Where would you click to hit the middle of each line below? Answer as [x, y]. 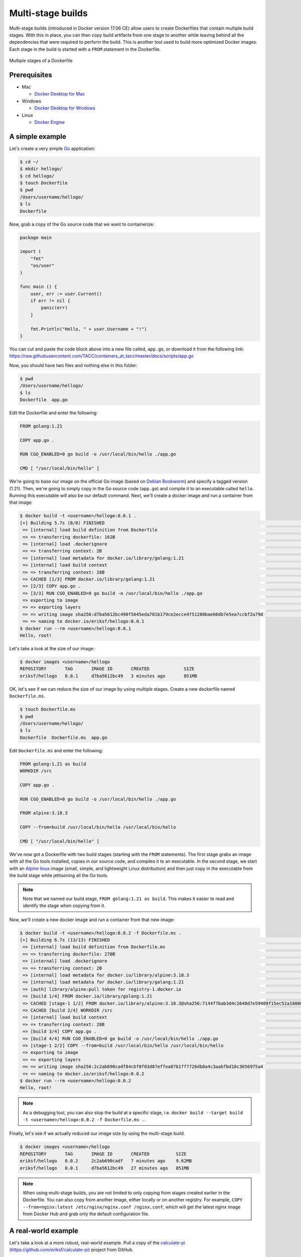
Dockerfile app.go [44, 399]
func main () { [38, 287]
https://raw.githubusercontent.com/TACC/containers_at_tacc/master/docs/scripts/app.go [102, 356]
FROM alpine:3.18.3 [44, 813]
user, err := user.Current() [66, 294]
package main [36, 237]
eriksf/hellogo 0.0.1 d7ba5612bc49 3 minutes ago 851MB [109, 676]
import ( [31, 252]
